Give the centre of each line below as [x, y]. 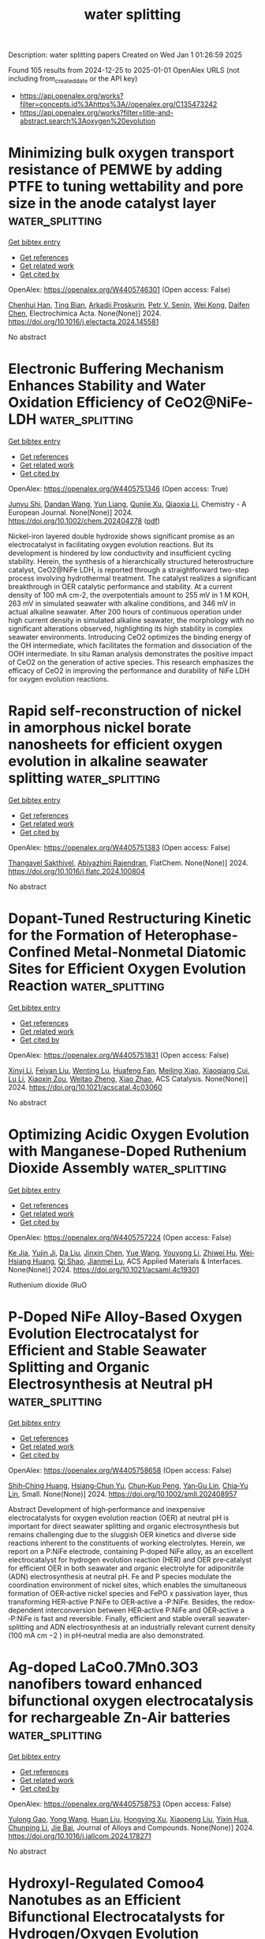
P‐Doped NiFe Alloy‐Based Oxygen [125, 1316]
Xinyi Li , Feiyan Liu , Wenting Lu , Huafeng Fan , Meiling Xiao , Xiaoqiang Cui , [129, 1070]
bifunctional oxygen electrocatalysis [131, 1701]
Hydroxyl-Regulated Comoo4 [106, 1883]
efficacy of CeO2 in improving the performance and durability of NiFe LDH [129, 671]
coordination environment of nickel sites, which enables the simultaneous [127, 1585]
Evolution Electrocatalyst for [104, 1333]
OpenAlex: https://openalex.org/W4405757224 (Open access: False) [120, 1237]
